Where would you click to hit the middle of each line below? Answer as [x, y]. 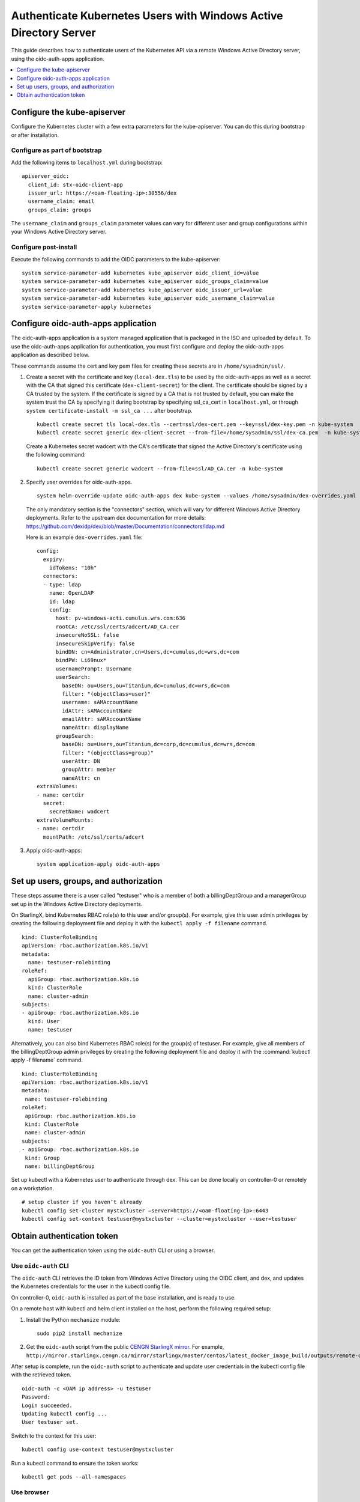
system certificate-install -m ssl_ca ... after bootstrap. [109, 410]
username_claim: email [61, 202]
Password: [36, 1397]
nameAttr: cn [81, 778]
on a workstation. [32, 1188]
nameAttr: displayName [95, 728]
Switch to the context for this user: [54, 1435]
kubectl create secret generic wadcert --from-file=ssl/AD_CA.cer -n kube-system [160, 468]
